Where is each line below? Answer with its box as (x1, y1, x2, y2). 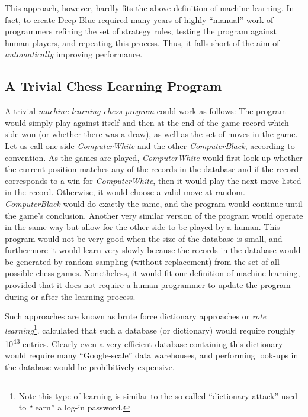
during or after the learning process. (5, 290, 136, 302)
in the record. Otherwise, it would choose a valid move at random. (5, 186, 245, 198)
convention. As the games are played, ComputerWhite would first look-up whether (5, 151, 303, 163)
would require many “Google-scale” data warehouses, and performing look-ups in (5, 349, 299, 361)
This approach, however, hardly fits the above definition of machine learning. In (5, 2, 294, 14)
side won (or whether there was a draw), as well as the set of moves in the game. (5, 128, 298, 140)
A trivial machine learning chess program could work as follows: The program (5, 105, 287, 117)
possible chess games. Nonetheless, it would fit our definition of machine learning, (5, 267, 300, 279)
